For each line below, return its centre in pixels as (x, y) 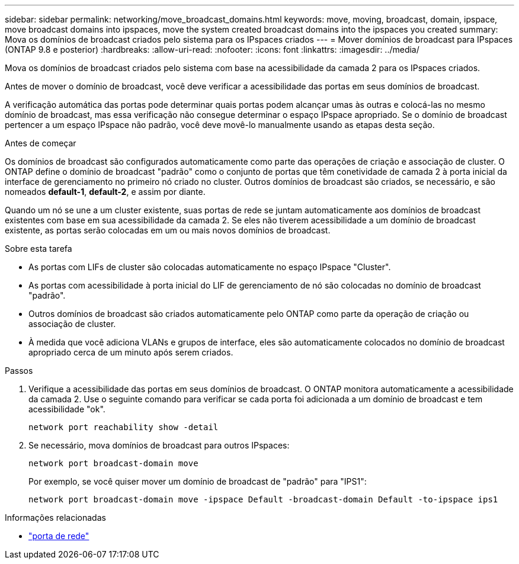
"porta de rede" (59, 536)
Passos (19, 371)
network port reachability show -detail (124, 427)
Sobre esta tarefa (39, 249)
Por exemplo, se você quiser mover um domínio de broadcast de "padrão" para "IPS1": (198, 481)
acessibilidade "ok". (67, 409)
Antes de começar (41, 143)
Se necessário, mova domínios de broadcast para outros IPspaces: (159, 445)
